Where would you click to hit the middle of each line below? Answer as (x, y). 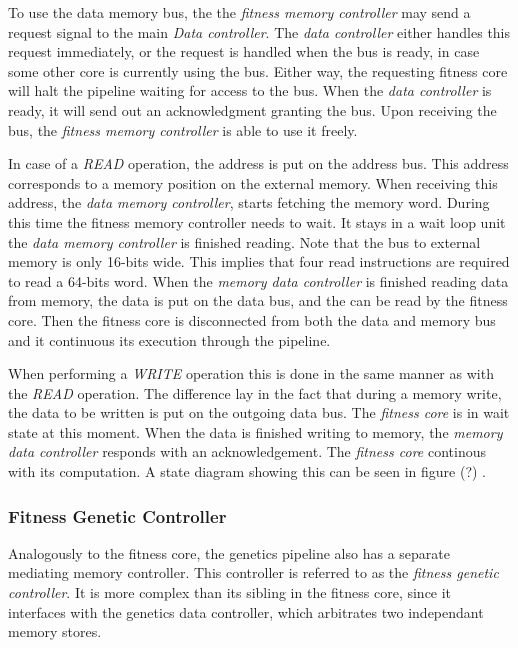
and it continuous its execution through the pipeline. (169, 339)
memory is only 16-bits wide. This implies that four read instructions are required (259, 261)
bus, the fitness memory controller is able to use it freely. (183, 129)
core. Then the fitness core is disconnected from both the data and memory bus (252, 319)
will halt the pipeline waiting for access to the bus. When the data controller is (250, 90)
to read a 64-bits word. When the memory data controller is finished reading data (258, 280)
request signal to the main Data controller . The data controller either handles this (259, 31)
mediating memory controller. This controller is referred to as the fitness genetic (253, 572)
